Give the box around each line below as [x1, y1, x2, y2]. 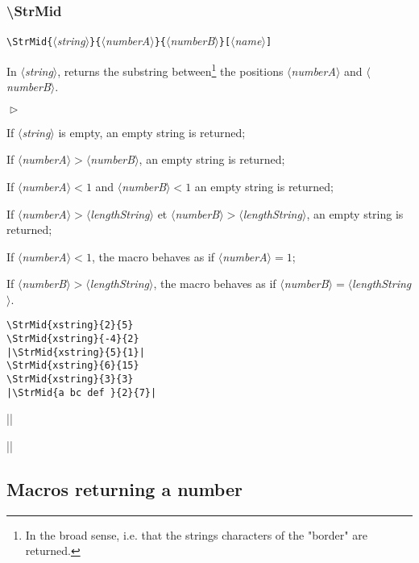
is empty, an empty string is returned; [58, 123, 246, 140]
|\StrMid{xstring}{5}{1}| [6, 346, 145, 358]
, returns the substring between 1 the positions [57, 60, 284, 79]
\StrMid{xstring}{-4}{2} [6, 333, 139, 345]
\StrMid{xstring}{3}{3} [6, 373, 134, 386]
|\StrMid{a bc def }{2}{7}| [6, 386, 157, 398]
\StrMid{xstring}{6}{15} [6, 360, 139, 372]
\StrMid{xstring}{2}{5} [6, 319, 134, 332]
